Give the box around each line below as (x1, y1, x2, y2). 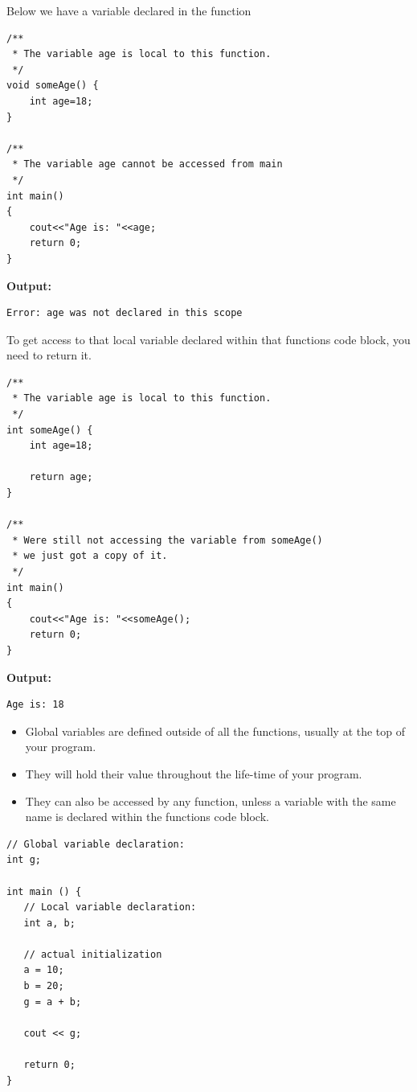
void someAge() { (6, 80, 99, 92)
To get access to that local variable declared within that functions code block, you (6, 330, 411, 347)
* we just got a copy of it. (12, 550, 168, 562)
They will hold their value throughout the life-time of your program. (25, 765, 362, 782)
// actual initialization (23, 948, 162, 960)
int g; (6, 854, 41, 866)
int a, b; (23, 917, 76, 929)
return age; (29, 471, 93, 483)
